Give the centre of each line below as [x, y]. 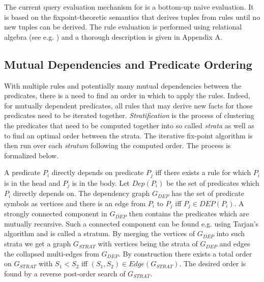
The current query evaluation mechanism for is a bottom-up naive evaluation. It [129, 7]
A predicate [22, 172]
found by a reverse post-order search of [65, 273]
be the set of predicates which [213, 182]
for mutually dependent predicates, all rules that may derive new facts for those [128, 105]
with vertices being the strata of [148, 244]
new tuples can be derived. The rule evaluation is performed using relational [123, 27]
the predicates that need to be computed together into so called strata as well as [129, 125]
